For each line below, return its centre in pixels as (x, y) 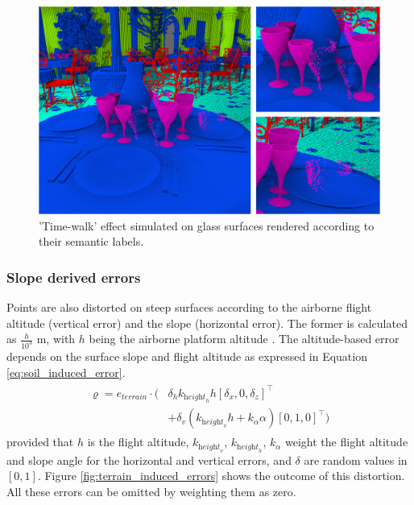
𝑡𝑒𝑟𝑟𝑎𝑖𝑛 (135, 397)
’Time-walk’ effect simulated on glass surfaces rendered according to (207, 225)
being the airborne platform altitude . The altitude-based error (244, 339)
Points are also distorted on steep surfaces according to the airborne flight (189, 306)
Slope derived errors (74, 277)
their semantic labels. (91, 241)
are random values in (356, 459)
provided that (40, 442)
